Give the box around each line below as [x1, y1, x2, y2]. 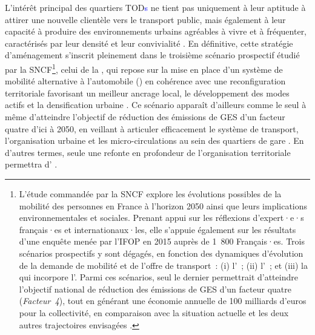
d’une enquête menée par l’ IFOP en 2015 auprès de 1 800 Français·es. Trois [19, 235, 305, 248]
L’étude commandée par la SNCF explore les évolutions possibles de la [19, 187, 282, 200]
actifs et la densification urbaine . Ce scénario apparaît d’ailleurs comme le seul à [5, 98, 307, 111]
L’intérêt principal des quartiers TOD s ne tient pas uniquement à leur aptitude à [5, 1, 306, 13]
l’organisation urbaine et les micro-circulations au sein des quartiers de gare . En [5, 134, 304, 147]
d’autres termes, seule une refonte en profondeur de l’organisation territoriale [5, 146, 291, 158]
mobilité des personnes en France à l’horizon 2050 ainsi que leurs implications [19, 199, 308, 212]
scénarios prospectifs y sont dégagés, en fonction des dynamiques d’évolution [19, 246, 303, 259]
